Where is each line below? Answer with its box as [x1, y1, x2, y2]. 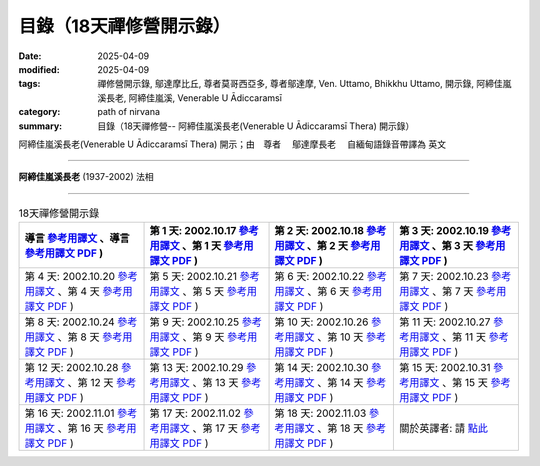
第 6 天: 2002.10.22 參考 [274, 270, 388, 284]
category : [18, 106, 61, 118]
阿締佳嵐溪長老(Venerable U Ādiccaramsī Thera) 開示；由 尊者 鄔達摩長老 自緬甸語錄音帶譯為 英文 [18, 138, 447, 150]
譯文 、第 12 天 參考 [44, 376, 137, 390]
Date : [18, 50, 42, 62]
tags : [18, 78, 41, 90]
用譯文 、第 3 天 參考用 [398, 239, 506, 253]
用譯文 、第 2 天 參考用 [274, 239, 381, 253]
